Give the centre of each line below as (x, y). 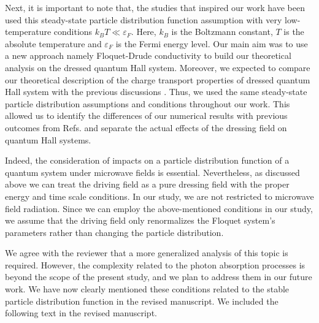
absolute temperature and (53, 43)
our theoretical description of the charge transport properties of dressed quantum (158, 79)
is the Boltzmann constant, (222, 32)
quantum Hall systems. (48, 139)
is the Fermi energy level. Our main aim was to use (212, 43)
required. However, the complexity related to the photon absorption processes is (155, 264)
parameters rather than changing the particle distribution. (114, 232)
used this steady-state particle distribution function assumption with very (144, 19)
